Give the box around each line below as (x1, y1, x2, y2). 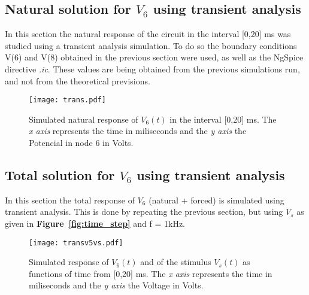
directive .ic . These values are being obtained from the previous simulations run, (5, 62, 300, 75)
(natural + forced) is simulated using (149, 193, 284, 206)
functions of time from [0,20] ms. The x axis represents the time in (29, 267, 272, 279)
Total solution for (5, 166, 115, 184)
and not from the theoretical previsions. (5, 74, 150, 87)
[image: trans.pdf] (29, 96, 106, 105)
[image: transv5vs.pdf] (29, 238, 123, 247)
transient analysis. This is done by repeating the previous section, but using (5, 205, 283, 218)
